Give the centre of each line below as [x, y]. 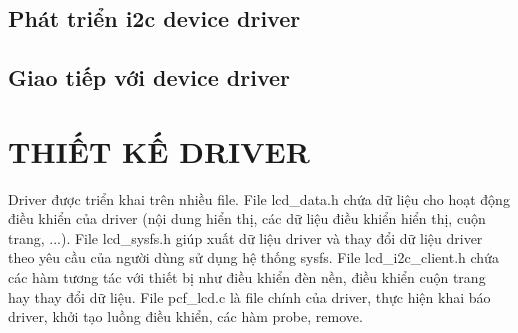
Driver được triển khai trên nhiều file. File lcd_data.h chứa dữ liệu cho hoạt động [259, 198]
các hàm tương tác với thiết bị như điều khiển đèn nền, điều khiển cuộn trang [247, 277]
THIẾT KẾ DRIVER [159, 150]
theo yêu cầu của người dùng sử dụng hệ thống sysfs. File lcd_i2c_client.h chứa [253, 257]
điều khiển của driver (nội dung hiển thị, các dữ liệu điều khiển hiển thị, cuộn [247, 218]
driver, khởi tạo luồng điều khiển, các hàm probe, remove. [185, 316]
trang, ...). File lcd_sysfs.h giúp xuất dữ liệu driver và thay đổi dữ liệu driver [245, 237]
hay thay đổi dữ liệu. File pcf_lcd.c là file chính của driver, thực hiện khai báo [249, 296]
